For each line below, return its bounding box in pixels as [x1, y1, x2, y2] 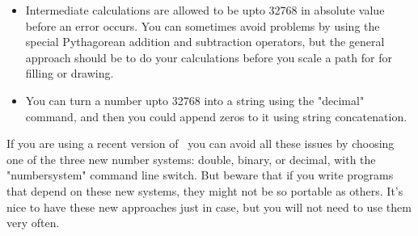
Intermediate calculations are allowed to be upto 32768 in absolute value [25, 2, 385, 18]
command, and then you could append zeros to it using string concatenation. [25, 107, 407, 124]
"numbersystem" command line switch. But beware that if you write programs [6, 166, 394, 183]
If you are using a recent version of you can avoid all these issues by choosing [6, 135, 395, 152]
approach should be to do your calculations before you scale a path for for [25, 48, 392, 65]
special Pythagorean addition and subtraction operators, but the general [25, 33, 385, 50]
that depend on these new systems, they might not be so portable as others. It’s [6, 182, 403, 199]
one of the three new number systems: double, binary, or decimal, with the [6, 150, 376, 167]
